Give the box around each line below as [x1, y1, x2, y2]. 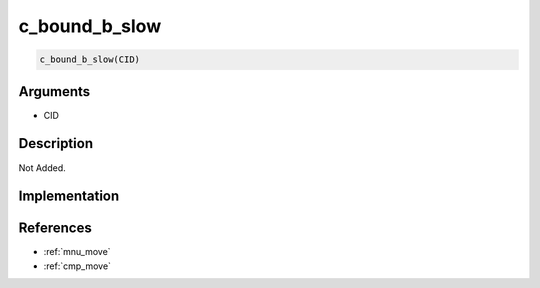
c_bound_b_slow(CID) [39, 54, 140, 65]
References [18, 220, 92, 237]
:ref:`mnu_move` [43, 246, 111, 258]
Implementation [18, 188, 120, 205]
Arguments [18, 83, 91, 100]
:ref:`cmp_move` [43, 260, 112, 272]
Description [18, 135, 94, 152]
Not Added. [18, 161, 67, 174]
